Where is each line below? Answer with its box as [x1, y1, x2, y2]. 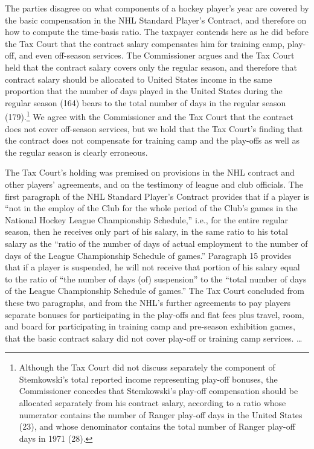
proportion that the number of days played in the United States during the [5, 84, 283, 97]
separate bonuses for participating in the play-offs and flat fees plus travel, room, [5, 308, 304, 320]
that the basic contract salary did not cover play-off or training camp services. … [5, 331, 303, 344]
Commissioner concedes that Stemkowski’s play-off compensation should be [19, 384, 298, 397]
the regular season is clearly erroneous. [5, 145, 148, 158]
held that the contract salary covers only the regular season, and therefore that [5, 60, 297, 73]
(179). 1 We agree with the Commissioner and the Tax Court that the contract [5, 109, 293, 123]
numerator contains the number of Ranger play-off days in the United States [19, 408, 303, 421]
